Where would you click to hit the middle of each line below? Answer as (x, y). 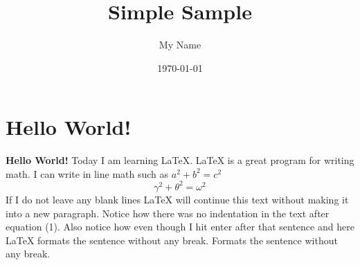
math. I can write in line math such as (87, 173)
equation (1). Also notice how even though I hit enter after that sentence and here (180, 227)
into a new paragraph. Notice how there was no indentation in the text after (168, 213)
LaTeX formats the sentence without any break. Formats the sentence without (172, 240)
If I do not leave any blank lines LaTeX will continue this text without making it (177, 199)
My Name (180, 45)
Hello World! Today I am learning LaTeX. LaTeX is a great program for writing (180, 160)
